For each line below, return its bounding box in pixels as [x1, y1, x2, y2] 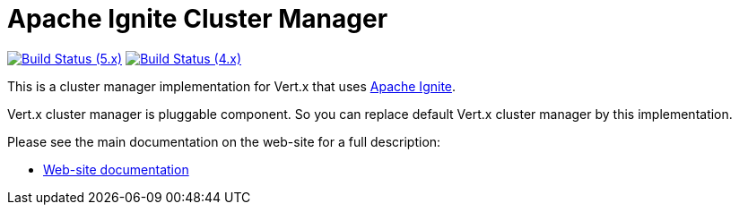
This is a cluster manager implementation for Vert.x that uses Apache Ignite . [7, 78, 456, 94]
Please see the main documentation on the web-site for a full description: [7, 133, 441, 149]
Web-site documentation [43, 161, 189, 177]
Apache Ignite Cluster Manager [7, 4, 388, 34]
